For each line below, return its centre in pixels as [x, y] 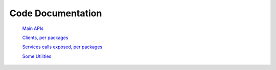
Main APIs [33, 28]
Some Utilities [37, 56]
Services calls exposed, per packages [62, 47]
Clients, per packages [45, 38]
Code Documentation [56, 13]
